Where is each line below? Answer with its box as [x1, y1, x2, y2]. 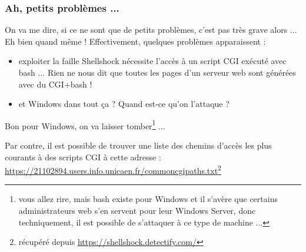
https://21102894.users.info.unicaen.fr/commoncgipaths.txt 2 [5, 163, 221, 176]
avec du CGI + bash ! [18, 78, 92, 90]
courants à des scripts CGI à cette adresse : [5, 150, 161, 163]
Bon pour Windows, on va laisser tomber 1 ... [5, 117, 165, 132]
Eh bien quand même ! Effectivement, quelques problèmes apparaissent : [5, 35, 266, 47]
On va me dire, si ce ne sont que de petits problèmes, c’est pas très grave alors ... [5, 23, 297, 36]
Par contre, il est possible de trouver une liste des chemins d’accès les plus [5, 139, 272, 152]
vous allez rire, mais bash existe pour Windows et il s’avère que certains [18, 193, 278, 205]
